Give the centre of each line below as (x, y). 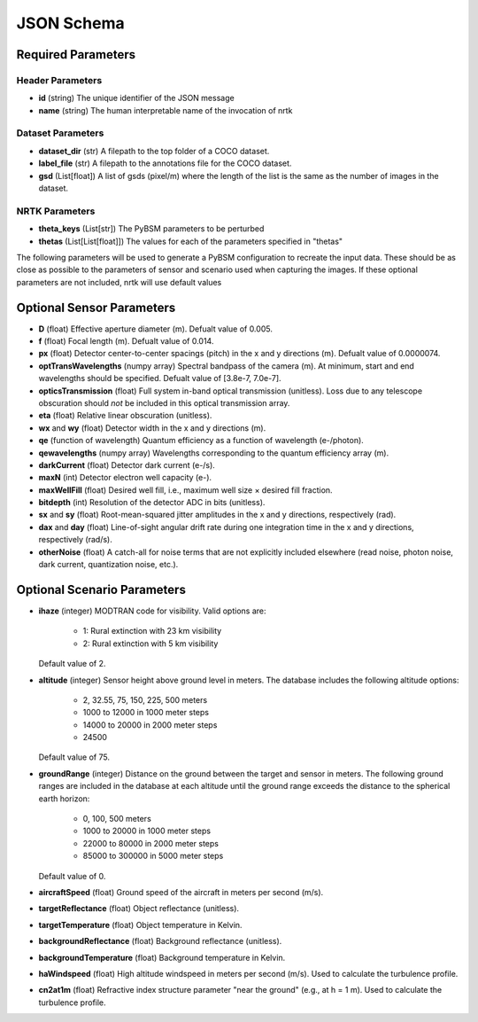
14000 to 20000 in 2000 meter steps (150, 725)
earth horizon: (64, 799)
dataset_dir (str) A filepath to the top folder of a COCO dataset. (154, 151)
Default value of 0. (72, 876)
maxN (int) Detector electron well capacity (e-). (125, 478)
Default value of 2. (72, 664)
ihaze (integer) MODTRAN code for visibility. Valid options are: (152, 611)
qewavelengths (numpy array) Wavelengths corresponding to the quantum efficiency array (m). (214, 453)
